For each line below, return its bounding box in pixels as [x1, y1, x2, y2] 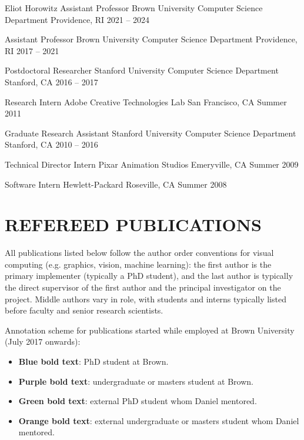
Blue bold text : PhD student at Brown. [18, 355, 169, 367]
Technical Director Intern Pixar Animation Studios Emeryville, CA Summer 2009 [5, 158, 299, 170]
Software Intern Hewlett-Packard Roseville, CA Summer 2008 [5, 178, 227, 190]
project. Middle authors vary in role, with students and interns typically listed [5, 292, 286, 305]
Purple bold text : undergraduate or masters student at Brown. [18, 375, 253, 387]
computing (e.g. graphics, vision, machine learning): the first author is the [5, 258, 272, 270]
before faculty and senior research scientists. [5, 304, 163, 316]
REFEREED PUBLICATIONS [5, 212, 262, 236]
